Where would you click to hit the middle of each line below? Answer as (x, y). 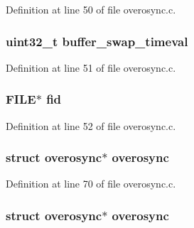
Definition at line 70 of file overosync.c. (91, 184)
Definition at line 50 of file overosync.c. (91, 9)
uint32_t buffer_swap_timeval (97, 41)
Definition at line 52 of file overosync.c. (91, 125)
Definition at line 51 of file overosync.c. (91, 67)
